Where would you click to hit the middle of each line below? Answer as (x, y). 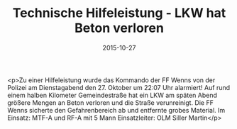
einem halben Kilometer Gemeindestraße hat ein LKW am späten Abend (112, 95)
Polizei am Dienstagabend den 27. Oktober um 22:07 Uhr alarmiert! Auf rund (119, 87)
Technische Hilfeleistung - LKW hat (119, 13)
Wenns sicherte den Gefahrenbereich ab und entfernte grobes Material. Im (116, 110)
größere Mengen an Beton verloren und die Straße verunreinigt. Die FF (111, 102)
